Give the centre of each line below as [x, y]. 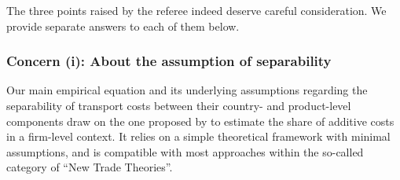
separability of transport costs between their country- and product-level [179, 105]
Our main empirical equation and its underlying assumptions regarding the [187, 90]
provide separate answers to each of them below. [123, 26]
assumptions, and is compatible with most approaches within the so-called [185, 151]
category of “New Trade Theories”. [90, 167]
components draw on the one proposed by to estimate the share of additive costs [200, 121]
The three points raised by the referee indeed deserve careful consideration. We [196, 10]
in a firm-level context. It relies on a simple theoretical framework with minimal [198, 136]
